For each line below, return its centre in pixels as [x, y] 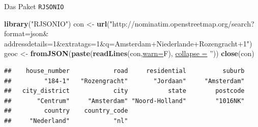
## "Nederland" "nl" [66, 121]
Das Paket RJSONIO [34, 6]
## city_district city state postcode [124, 91]
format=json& [26, 33]
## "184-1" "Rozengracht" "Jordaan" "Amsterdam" [124, 81]
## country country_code [66, 111]
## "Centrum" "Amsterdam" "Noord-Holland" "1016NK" [124, 101]
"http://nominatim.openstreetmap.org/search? [182, 23]
